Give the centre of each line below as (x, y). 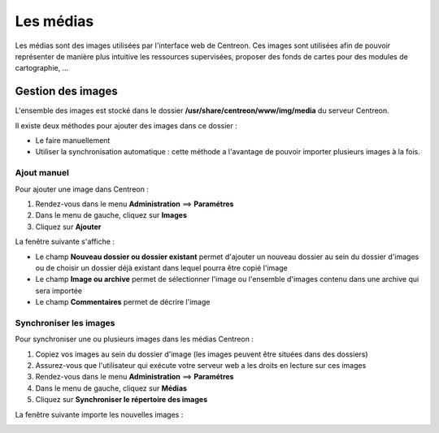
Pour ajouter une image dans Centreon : (82, 189)
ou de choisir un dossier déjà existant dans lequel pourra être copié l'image (161, 267)
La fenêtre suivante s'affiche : (65, 242)
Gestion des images (66, 91)
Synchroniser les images (65, 323)
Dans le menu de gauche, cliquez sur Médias (111, 388)
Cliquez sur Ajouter (68, 227)
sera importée (59, 290)
